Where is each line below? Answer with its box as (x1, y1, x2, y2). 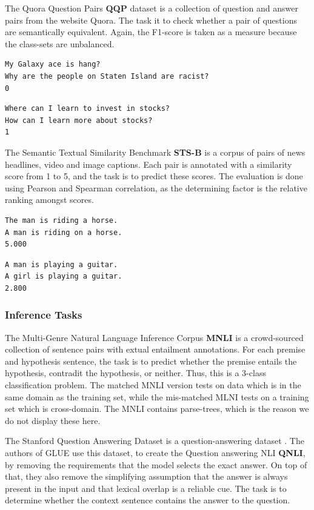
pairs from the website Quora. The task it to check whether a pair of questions (5, 13, 297, 26)
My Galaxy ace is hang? (5, 60, 101, 69)
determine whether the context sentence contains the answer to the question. (5, 494, 290, 506)
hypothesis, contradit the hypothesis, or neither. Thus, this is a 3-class (5, 366, 266, 379)
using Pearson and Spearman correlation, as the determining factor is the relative (5, 181, 307, 194)
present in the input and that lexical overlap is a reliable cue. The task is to (5, 482, 287, 494)
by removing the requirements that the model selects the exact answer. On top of (5, 458, 307, 471)
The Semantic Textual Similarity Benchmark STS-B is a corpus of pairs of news (5, 145, 306, 158)
